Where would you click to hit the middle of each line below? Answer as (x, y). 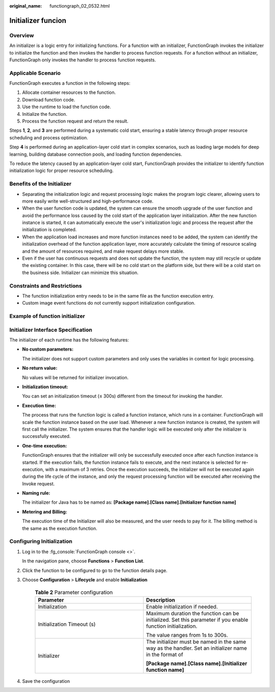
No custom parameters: (48, 349)
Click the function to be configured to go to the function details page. (95, 570)
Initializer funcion (38, 20)
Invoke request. (38, 484)
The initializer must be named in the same (196, 641)
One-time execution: (45, 446)
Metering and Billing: (45, 512)
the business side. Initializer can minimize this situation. (80, 273)
